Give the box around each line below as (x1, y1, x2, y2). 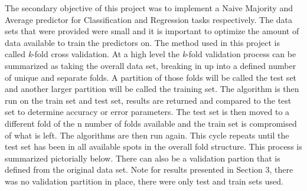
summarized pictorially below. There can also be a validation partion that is (5, 152, 280, 164)
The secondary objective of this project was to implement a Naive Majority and (5, 2, 293, 14)
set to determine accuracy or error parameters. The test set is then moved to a (5, 106, 290, 118)
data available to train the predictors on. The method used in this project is (5, 36, 280, 48)
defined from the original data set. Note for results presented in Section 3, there (5, 163, 293, 176)
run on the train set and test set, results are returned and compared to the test (5, 94, 292, 106)
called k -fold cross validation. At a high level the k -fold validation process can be (5, 48, 296, 60)
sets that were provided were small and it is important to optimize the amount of (5, 25, 299, 37)
